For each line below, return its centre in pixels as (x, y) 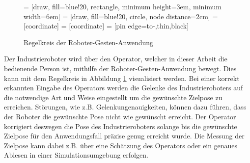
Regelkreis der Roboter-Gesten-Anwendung (89, 42)
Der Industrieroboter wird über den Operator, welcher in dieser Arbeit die (116, 59)
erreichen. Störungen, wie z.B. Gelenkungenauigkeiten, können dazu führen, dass (125, 107)
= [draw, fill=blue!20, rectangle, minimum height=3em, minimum (123, 6)
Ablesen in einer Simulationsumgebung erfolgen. (76, 155)
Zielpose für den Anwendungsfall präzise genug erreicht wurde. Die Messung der (124, 136)
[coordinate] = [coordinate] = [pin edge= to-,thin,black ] (106, 26)
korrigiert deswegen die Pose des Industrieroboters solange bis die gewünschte (121, 126)
